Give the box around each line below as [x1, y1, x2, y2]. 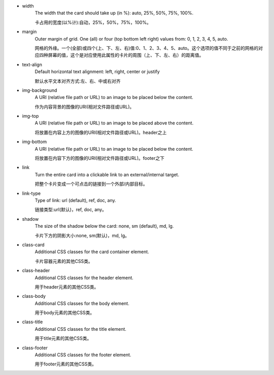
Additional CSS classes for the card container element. [35, 249, 149, 255]
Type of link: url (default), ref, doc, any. [35, 197, 116, 203]
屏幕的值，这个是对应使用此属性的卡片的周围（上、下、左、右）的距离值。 [48, 52, 204, 58]
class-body [22, 293, 46, 299]
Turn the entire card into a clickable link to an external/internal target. [35, 172, 180, 178]
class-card [22, 242, 45, 248]
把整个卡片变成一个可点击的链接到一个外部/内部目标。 [35, 181, 148, 187]
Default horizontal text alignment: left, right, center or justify [35, 69, 160, 75]
